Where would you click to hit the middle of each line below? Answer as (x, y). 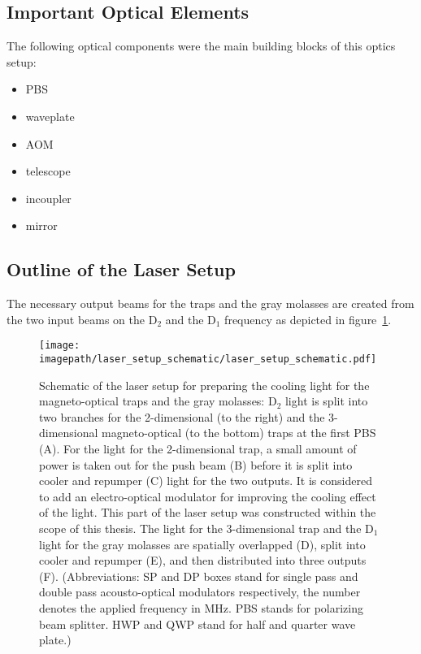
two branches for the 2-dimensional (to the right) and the (182, 416)
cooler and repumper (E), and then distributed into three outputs (203, 560)
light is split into (326, 401)
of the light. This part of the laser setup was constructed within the (208, 512)
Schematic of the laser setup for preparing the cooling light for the (204, 385)
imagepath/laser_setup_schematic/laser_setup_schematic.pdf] (208, 359)
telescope (48, 171)
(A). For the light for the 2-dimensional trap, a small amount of (198, 449)
